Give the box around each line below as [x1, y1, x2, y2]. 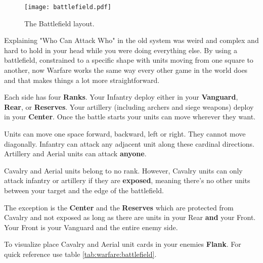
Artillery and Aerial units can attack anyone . [4, 148, 147, 159]
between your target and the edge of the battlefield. [4, 185, 164, 195]
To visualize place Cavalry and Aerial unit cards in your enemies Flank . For [4, 239, 241, 249]
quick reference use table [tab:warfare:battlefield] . [4, 248, 157, 259]
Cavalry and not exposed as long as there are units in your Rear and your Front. [4, 212, 256, 223]
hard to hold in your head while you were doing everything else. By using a [4, 45, 237, 55]
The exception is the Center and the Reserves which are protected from [4, 202, 234, 212]
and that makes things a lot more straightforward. [4, 74, 160, 85]
